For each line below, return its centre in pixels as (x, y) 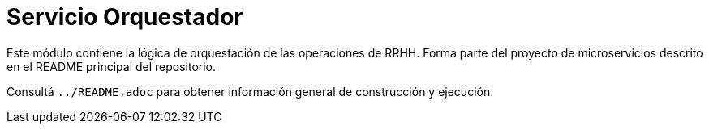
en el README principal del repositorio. (112, 66)
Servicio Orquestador (125, 17)
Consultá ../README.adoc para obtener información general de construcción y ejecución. (250, 91)
